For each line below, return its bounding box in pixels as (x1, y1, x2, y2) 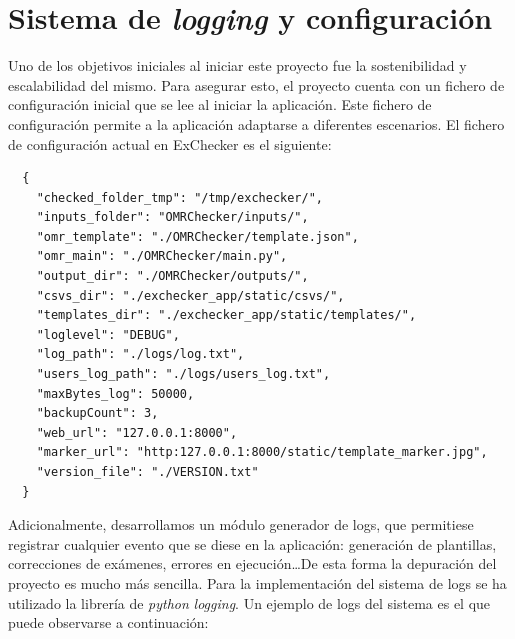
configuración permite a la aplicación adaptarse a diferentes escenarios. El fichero (8, 113, 505, 134)
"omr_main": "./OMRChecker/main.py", (36, 249, 288, 264)
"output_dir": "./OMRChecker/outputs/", (36, 269, 309, 284)
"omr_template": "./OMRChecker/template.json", (36, 229, 359, 244)
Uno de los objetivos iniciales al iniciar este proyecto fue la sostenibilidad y (8, 55, 467, 76)
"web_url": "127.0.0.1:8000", (36, 425, 238, 440)
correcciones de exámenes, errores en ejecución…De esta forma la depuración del (8, 553, 497, 574)
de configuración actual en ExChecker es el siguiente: (8, 133, 332, 154)
